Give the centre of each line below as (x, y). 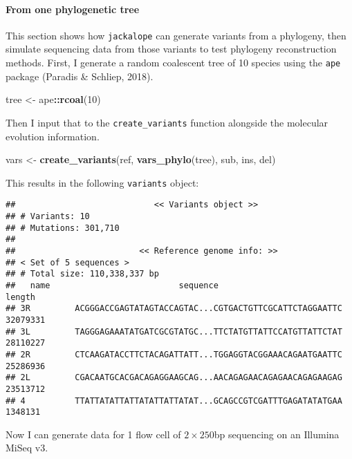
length (20, 297)
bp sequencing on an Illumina (277, 434)
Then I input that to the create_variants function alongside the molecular (167, 122)
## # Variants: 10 (48, 217)
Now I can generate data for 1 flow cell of (93, 434)
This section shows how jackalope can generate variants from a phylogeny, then (176, 35)
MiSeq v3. (27, 448)
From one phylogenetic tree (73, 9)
